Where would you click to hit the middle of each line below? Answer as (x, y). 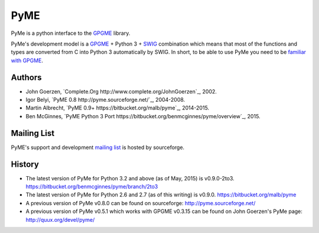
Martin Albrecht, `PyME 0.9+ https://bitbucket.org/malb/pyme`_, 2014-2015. (118, 108)
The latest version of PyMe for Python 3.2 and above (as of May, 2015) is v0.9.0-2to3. (130, 178)
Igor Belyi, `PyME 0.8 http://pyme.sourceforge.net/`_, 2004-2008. (105, 100)
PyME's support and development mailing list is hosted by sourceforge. (98, 147)
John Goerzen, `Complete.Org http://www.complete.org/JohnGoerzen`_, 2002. (121, 91)
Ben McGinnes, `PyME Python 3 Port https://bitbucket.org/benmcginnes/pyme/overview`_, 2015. (143, 116)
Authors (26, 77)
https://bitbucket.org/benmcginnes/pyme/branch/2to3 (92, 187)
